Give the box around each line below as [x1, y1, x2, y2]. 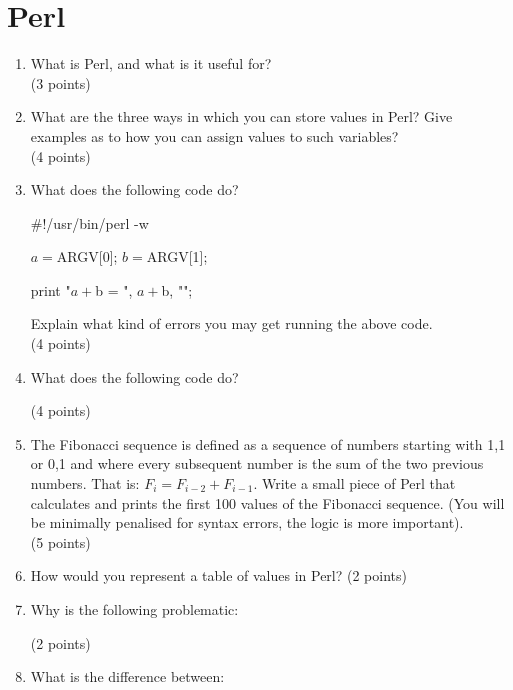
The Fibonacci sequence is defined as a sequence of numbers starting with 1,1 [30, 433, 506, 454]
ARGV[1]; [146, 246, 208, 267]
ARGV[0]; [56, 246, 118, 267]
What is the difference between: [30, 666, 225, 687]
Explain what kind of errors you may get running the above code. [30, 313, 433, 334]
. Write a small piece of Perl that [253, 473, 456, 494]
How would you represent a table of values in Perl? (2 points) [30, 565, 407, 586]
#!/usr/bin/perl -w [30, 212, 149, 233]
